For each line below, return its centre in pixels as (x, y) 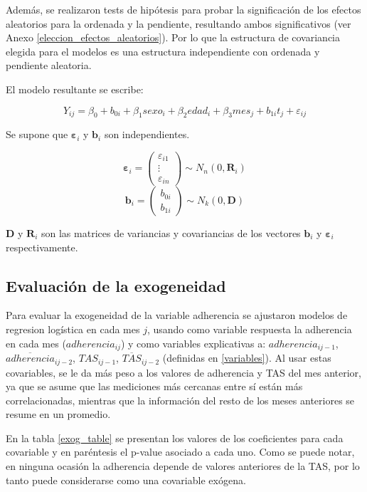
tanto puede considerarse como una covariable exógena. (126, 480)
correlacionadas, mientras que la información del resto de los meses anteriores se (180, 400)
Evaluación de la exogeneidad (116, 285)
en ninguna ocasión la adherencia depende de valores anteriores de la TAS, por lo (183, 466)
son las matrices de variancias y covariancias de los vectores (171, 233)
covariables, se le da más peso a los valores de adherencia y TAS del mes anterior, (183, 372)
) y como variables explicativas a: (193, 343)
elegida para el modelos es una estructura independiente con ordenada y (163, 51)
